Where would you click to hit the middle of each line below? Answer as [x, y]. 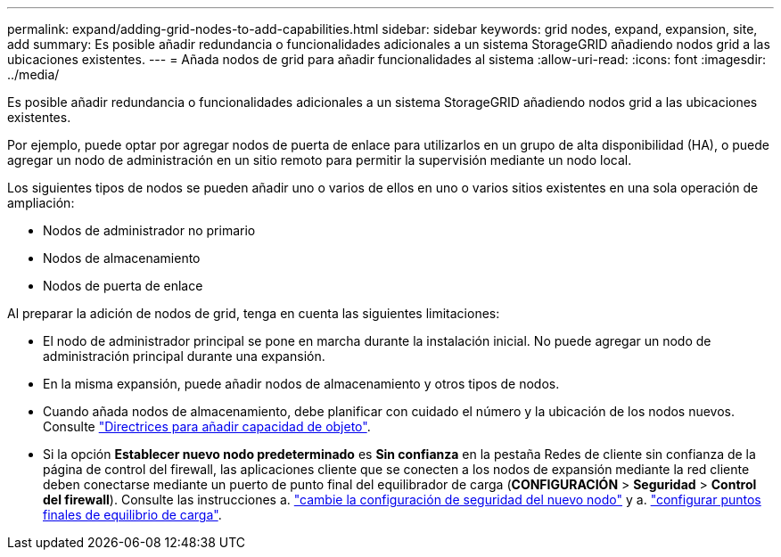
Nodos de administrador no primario [149, 230]
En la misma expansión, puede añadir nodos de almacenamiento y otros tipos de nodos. [301, 384]
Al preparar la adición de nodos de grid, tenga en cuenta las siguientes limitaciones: [254, 313]
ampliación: [41, 203]
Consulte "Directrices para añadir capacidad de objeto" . [207, 426]
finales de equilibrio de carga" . [132, 515]
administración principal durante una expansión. [184, 356]
